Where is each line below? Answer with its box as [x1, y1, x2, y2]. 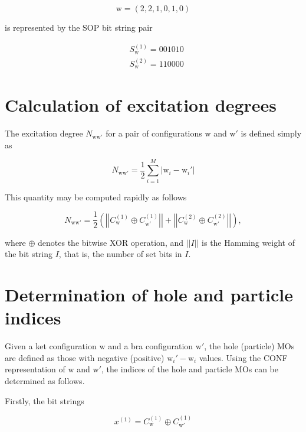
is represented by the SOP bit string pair [5, 21, 153, 33]
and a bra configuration [108, 340, 193, 352]
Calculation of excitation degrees [5, 93, 277, 117]
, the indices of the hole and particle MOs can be [101, 363, 279, 375]
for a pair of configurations [106, 127, 202, 139]
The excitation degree [5, 127, 83, 139]
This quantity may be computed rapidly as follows [5, 190, 187, 203]
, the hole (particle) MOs [204, 340, 295, 352]
